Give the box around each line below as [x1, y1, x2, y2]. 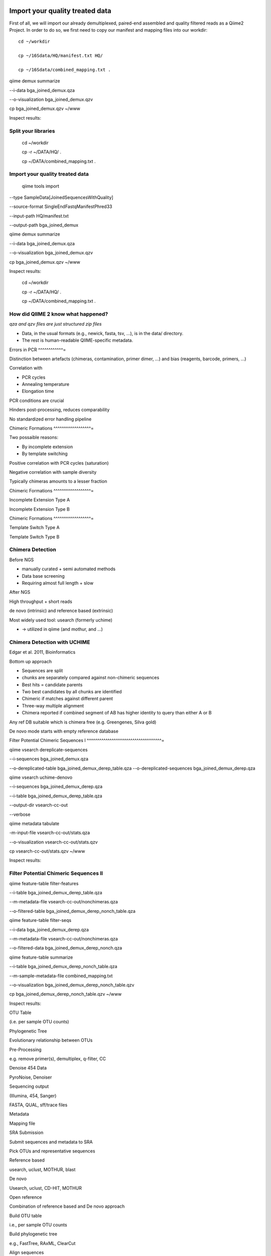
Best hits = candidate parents [22, 681, 83, 688]
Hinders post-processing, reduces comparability [9, 407, 110, 413]
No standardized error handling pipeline [9, 416, 92, 422]
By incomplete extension [22, 444, 73, 450]
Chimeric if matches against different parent [22, 696, 113, 702]
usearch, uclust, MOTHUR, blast [9, 1166, 76, 1173]
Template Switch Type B [9, 534, 60, 540]
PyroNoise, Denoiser [9, 1074, 52, 1080]
